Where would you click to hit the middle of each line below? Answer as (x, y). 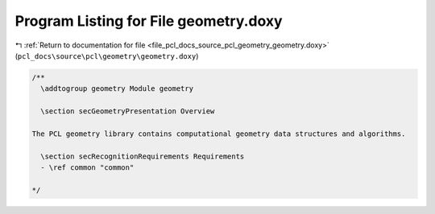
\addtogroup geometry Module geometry (117, 89)
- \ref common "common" (87, 168)
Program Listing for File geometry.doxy (149, 21)
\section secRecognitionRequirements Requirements (143, 156)
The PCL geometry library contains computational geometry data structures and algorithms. (219, 134)
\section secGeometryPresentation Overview (128, 111)
